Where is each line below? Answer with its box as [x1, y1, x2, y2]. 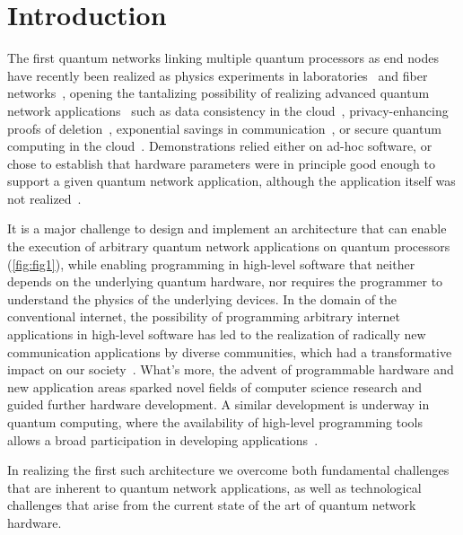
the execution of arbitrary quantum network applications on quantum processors [7, 237, 450, 256]
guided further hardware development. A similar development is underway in [7, 395, 430, 414]
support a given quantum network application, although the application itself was [7, 171, 456, 190]
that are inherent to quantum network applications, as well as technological [7, 478, 422, 496]
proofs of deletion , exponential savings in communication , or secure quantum [7, 118, 441, 137]
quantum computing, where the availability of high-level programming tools [7, 413, 424, 431]
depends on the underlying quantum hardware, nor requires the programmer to [7, 272, 443, 291]
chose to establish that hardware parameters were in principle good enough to [7, 153, 435, 172]
